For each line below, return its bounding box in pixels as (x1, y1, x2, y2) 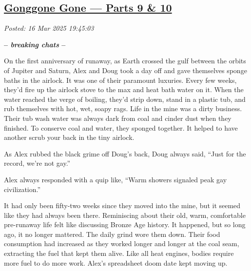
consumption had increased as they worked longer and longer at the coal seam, (4, 238, 239, 249)
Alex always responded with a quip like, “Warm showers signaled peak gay (4, 174, 227, 184)
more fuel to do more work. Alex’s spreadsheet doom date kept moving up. (4, 257, 228, 268)
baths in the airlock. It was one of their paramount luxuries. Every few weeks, (4, 75, 237, 85)
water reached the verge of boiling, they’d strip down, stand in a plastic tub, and (4, 94, 246, 104)
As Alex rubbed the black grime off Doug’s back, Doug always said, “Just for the (4, 148, 246, 158)
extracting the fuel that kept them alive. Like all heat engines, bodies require (4, 248, 234, 258)
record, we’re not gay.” (4, 158, 71, 168)
